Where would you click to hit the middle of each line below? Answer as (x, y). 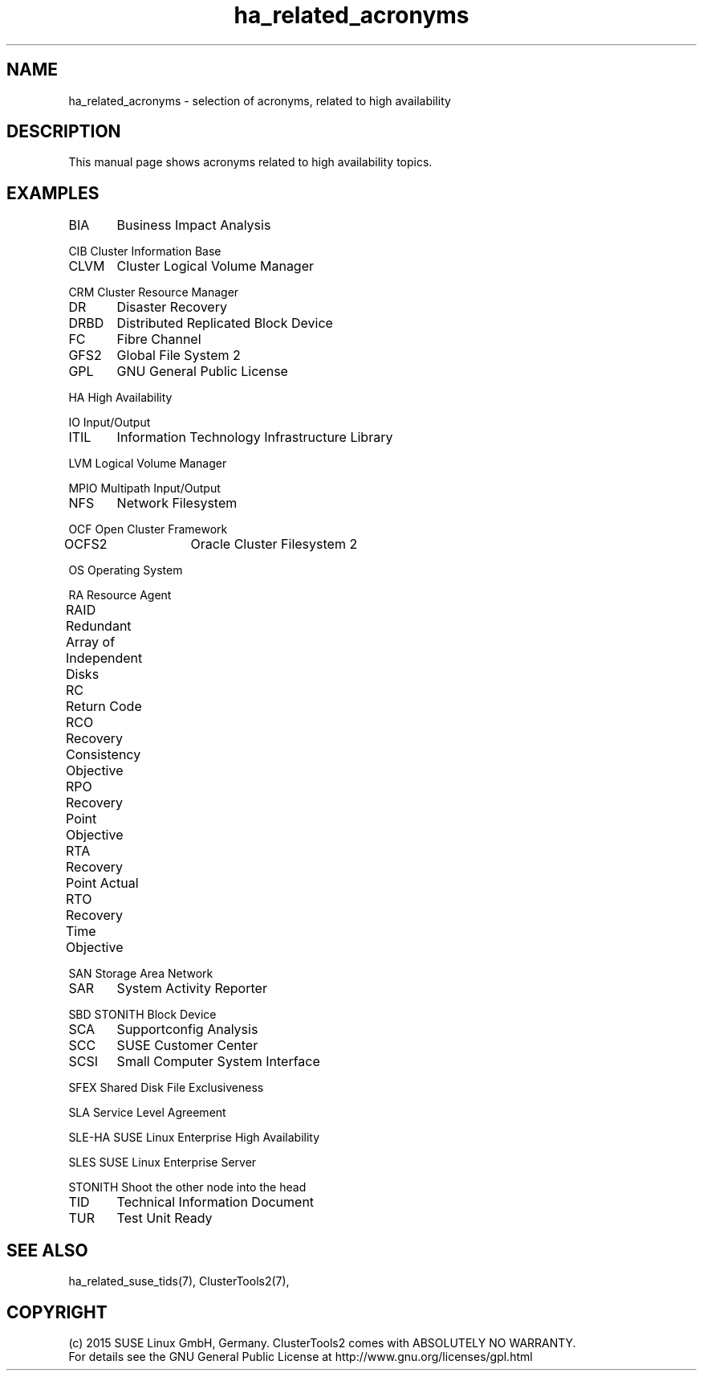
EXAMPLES (53, 193)
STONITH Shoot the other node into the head (187, 1187)
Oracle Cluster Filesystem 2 (274, 544)
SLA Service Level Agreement (147, 1113)
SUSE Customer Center (187, 1046)
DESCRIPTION (64, 132)
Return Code (104, 707)
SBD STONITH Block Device (142, 1015)
